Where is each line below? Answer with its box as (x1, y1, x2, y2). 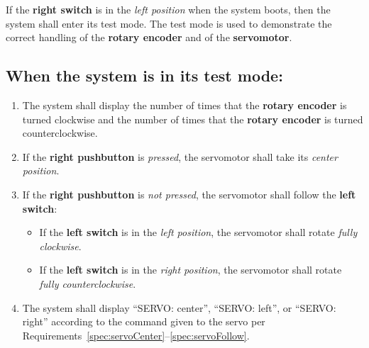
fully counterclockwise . (39, 276, 136, 291)
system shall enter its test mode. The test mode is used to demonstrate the (6, 16, 332, 30)
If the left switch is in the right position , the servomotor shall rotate (39, 262, 342, 277)
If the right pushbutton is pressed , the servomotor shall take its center (22, 149, 338, 164)
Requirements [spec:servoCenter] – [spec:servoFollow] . (22, 327, 250, 342)
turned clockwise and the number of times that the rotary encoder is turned (22, 111, 363, 126)
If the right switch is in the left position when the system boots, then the (6, 2, 331, 16)
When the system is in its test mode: (6, 64, 283, 86)
